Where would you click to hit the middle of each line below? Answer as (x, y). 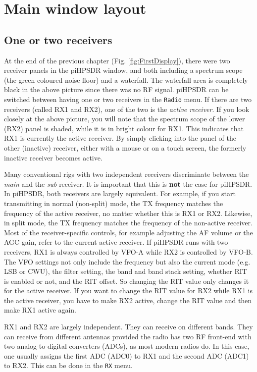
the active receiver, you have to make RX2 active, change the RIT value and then (128, 300)
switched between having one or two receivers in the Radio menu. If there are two (128, 99)
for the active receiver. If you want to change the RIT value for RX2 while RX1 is (128, 291)
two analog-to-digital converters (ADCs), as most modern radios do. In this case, (127, 346)
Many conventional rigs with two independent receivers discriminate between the (127, 174)
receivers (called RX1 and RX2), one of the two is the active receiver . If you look (127, 109)
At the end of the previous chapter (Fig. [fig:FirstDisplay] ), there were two (117, 60)
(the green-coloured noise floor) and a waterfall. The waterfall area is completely (126, 80)
